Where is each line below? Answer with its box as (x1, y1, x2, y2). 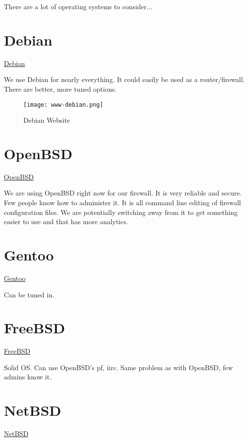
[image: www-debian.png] (23, 101, 103, 108)
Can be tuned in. (4, 289, 54, 299)
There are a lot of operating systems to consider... (4, 1, 152, 11)
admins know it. (4, 372, 52, 382)
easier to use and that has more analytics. (4, 216, 128, 227)
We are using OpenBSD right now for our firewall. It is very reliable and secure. (4, 188, 242, 198)
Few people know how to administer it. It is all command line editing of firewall (4, 197, 241, 208)
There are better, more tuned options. (4, 83, 117, 94)
